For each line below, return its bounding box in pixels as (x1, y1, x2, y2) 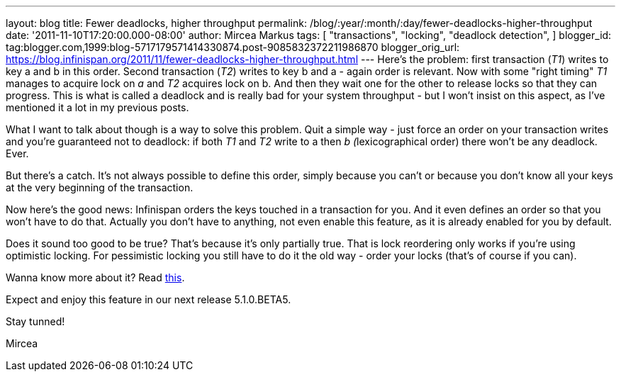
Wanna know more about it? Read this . (6, 271, 185, 283)
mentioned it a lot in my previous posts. (6, 101, 189, 113)
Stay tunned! (6, 315, 65, 327)
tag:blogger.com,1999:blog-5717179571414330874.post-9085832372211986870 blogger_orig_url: (6, 41, 460, 53)
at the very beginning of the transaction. (6, 181, 194, 193)
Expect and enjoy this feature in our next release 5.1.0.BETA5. (6, 293, 291, 305)
